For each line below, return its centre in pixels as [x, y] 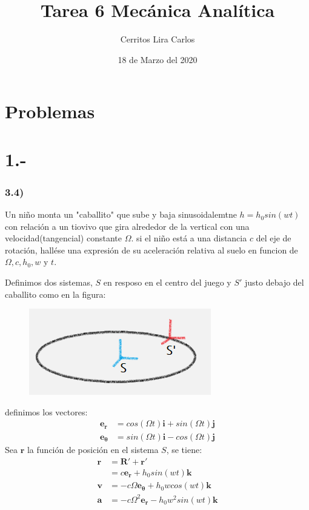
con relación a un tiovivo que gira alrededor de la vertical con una [127, 226]
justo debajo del [274, 282]
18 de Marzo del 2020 [158, 59]
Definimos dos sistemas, [49, 282]
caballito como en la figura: [55, 294]
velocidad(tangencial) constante [63, 238]
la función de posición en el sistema [93, 449]
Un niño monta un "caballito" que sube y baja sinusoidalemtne [121, 214]
